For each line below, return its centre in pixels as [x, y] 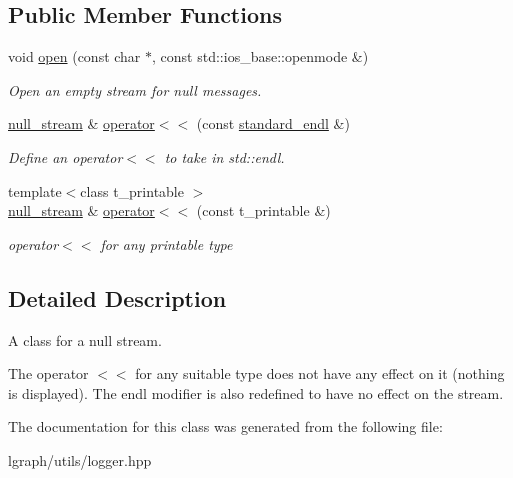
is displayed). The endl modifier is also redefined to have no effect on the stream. [256, 392]
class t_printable [132, 190]
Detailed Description [117, 297]
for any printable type [166, 243]
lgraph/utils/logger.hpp [80, 459]
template [35, 190]
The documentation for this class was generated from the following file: [225, 426]
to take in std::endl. [224, 156]
